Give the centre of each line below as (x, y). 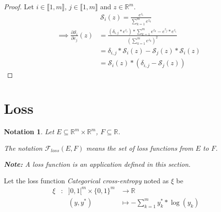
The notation (23, 148)
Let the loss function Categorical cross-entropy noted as (87, 180)
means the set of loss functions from (140, 148)
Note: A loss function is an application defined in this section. (97, 164)
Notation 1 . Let (29, 132)
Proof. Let (19, 6)
